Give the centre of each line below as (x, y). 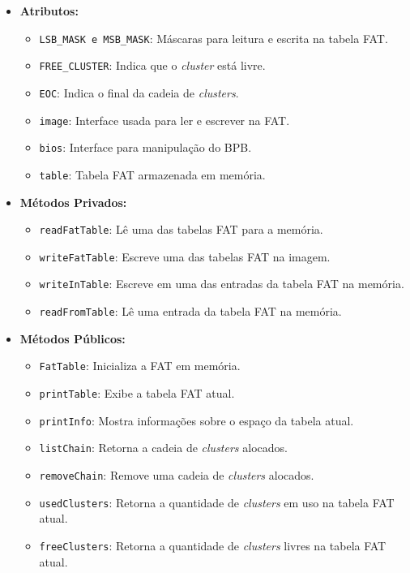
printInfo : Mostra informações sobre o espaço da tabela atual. (196, 420)
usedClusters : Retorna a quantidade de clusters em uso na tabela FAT (217, 502)
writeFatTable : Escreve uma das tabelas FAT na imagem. (185, 256)
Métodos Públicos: (73, 338)
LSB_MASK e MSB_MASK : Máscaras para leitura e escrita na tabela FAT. (214, 38)
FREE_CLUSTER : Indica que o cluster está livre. (152, 65)
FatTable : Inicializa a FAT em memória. (140, 366)
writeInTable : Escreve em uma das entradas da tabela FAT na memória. (222, 284)
